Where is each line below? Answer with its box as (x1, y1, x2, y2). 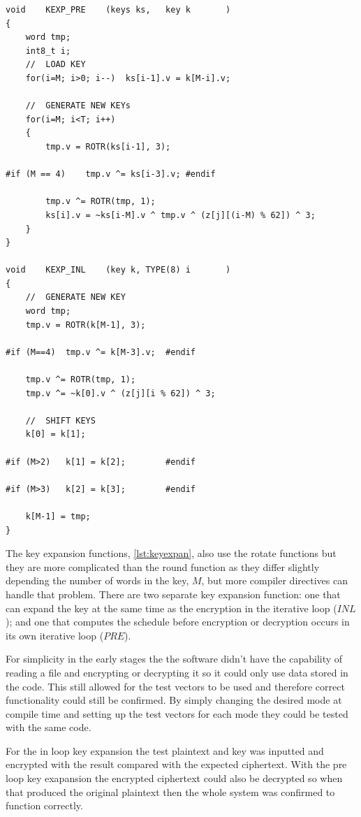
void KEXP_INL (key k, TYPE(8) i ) (6, 265, 231, 275)
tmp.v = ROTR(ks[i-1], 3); (45, 141, 171, 152)
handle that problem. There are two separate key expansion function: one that (6, 586, 341, 601)
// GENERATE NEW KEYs (25, 101, 131, 111)
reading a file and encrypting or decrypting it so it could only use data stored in (6, 665, 348, 679)
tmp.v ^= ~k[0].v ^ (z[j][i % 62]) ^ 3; (25, 388, 216, 398)
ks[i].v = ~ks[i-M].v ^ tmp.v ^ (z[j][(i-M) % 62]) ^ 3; (45, 210, 316, 220)
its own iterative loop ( (6, 628, 104, 642)
